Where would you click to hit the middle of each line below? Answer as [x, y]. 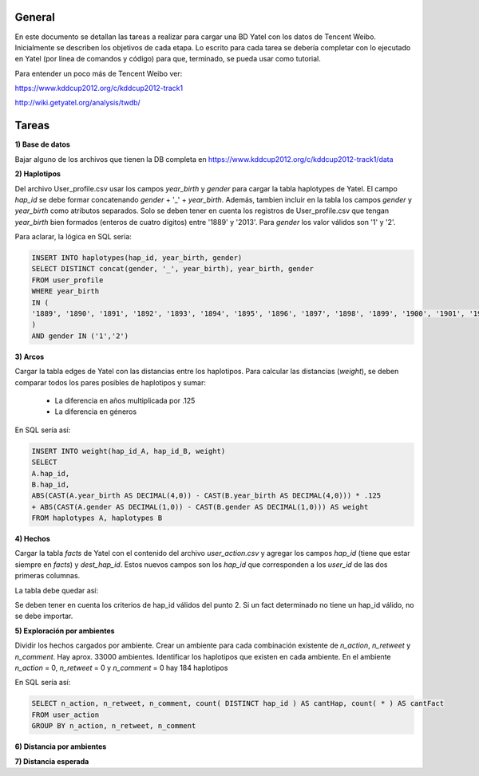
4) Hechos [33, 539]
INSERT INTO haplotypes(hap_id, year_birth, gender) [137, 258]
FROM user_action [65, 715]
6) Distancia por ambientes [61, 746]
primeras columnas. [48, 576]
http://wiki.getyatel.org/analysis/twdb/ [78, 103]
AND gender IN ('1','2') [80, 336]
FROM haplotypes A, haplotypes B [97, 518]
